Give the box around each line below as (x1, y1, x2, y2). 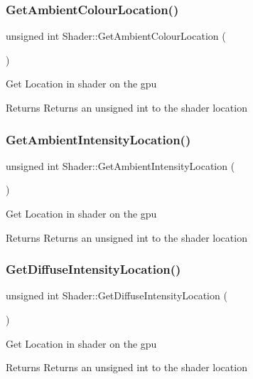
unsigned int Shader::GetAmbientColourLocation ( (6, 28, 226, 43)
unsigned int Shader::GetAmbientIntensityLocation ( (6, 158, 235, 173)
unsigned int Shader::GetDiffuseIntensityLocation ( (6, 288, 227, 303)
